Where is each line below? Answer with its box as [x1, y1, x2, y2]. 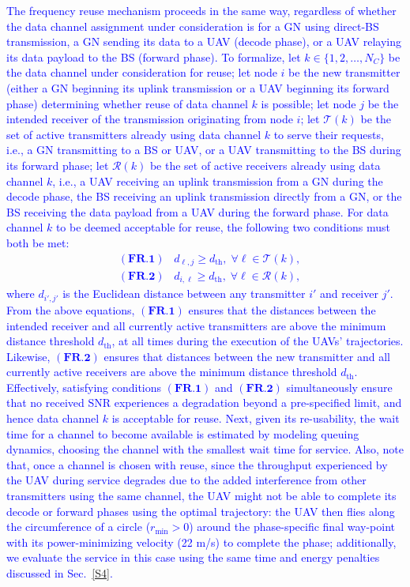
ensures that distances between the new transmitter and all [103, 348, 390, 364]
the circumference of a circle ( [6, 518, 151, 535]
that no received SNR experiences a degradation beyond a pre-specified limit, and [6, 394, 402, 411]
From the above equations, [6, 301, 135, 318]
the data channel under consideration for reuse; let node [6, 64, 277, 81]
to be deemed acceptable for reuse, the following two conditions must [55, 219, 390, 235]
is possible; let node [261, 95, 356, 111]
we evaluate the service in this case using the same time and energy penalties [6, 549, 380, 566]
